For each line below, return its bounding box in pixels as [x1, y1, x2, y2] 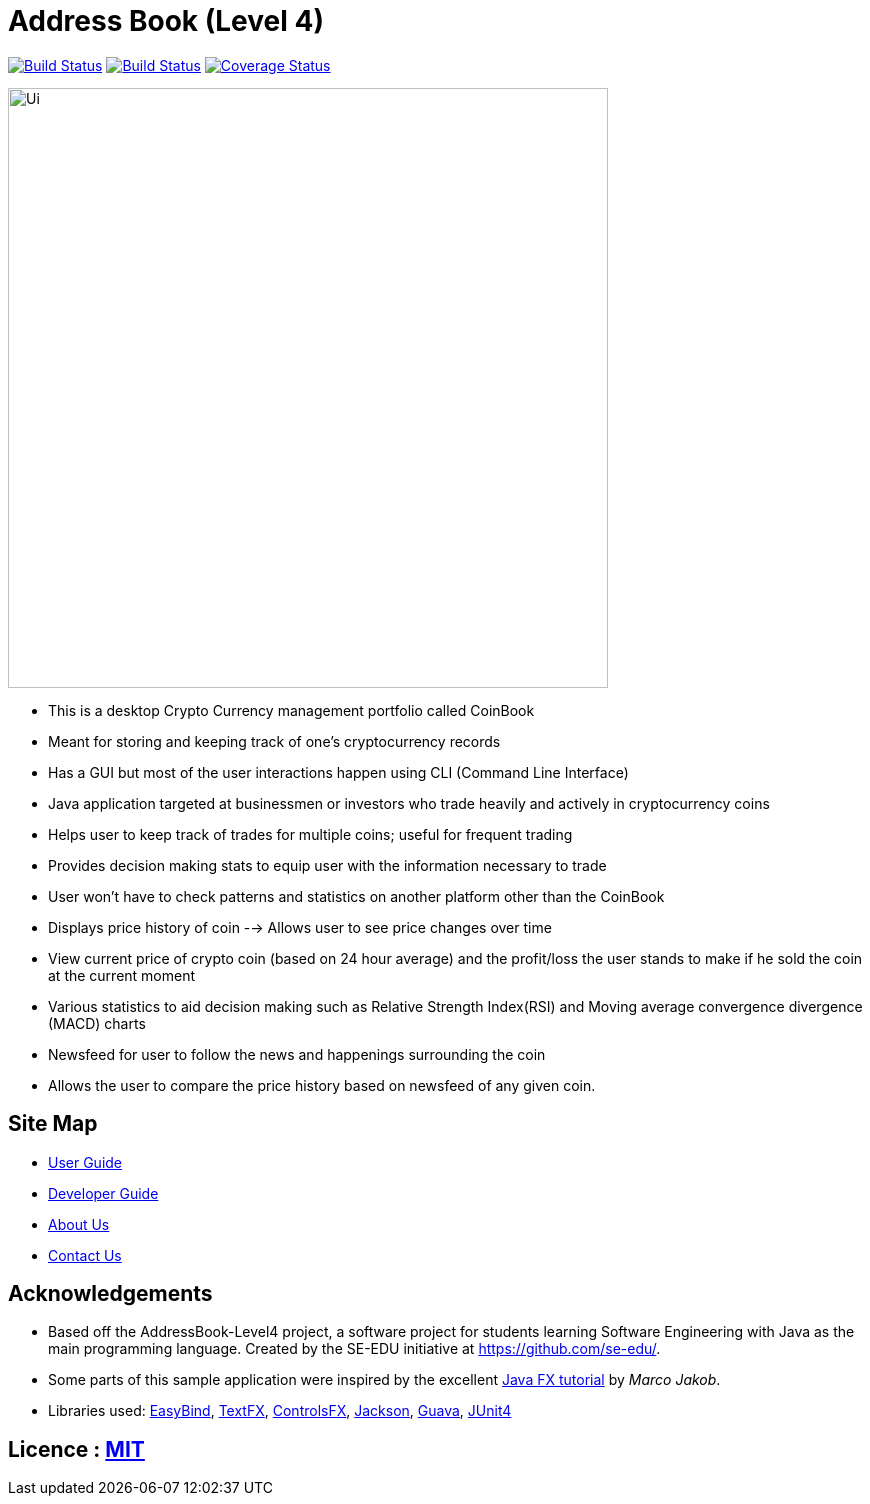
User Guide [48, 1153, 123, 1171]
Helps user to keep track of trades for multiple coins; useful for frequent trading [48, 825, 573, 843]
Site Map [8, 1111, 98, 1137]
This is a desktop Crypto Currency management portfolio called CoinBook [48, 701, 535, 719]
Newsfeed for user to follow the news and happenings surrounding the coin [48, 1045, 546, 1063]
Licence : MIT [8, 1436, 145, 1462]
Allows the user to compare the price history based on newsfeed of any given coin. [48, 1076, 596, 1094]
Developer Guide [48, 1184, 159, 1202]
